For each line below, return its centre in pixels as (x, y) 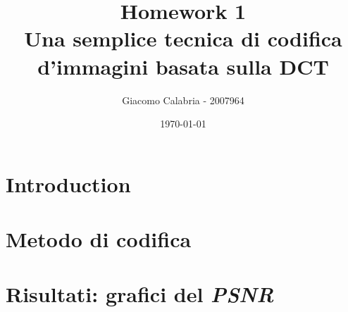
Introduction (68, 183)
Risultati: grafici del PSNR (140, 294)
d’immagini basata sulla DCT (183, 66)
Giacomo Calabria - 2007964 (183, 100)
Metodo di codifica (99, 239)
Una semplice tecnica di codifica (183, 38)
